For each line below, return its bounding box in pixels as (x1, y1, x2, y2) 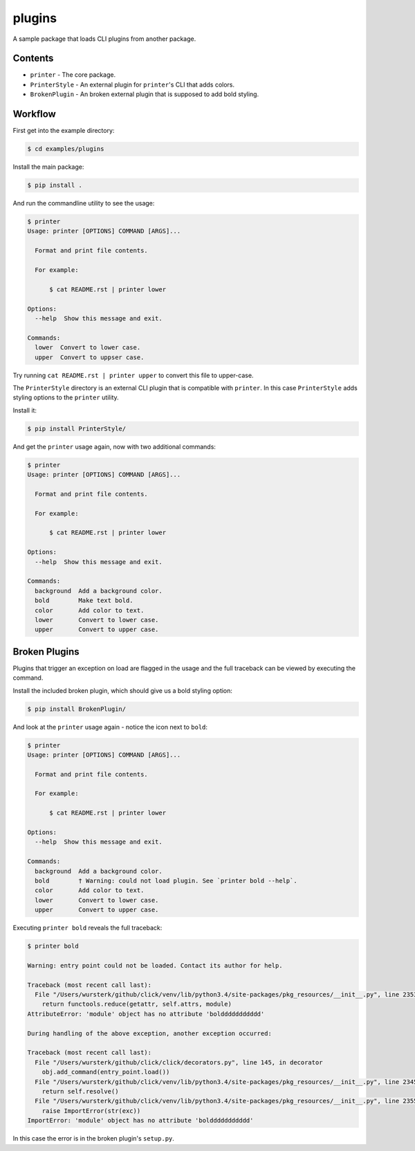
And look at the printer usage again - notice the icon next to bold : (12, 723, 207, 731)
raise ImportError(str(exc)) (41, 1107, 141, 1114)
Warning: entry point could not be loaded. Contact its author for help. (27, 961, 283, 969)
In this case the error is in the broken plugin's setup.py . (12, 1134, 174, 1143)
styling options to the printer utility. (12, 393, 119, 401)
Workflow (12, 108, 57, 120)
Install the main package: (12, 163, 84, 171)
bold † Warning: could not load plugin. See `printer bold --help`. (35, 876, 297, 885)
